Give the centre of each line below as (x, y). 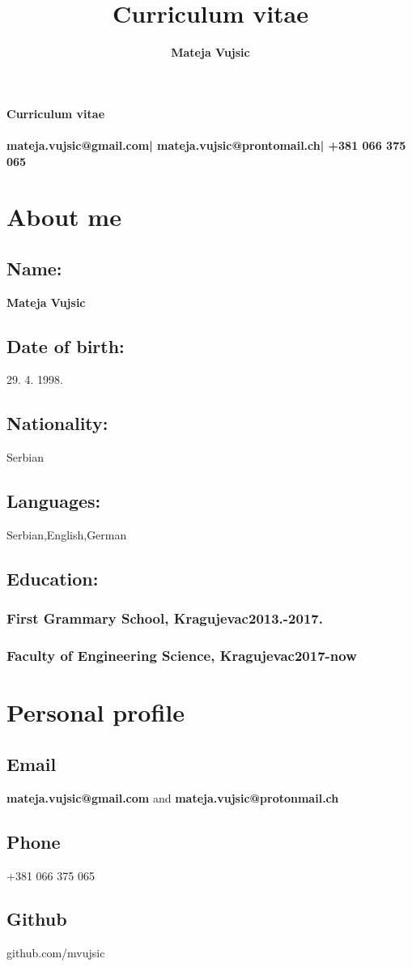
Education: (53, 579)
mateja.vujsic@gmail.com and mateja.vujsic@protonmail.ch (173, 797)
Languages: (54, 501)
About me (64, 217)
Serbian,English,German (67, 535)
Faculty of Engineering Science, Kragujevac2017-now (182, 656)
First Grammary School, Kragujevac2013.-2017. (165, 618)
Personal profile (96, 712)
